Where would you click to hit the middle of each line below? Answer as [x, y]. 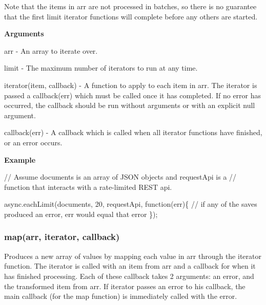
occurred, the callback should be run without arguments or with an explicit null [130, 105]
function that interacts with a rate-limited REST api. [88, 187]
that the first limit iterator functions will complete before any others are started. [131, 16]
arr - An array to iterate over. [51, 50]
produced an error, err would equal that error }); [81, 214]
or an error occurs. [33, 142]
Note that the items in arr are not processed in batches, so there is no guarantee [130, 6]
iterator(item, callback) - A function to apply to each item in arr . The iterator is [131, 85]
